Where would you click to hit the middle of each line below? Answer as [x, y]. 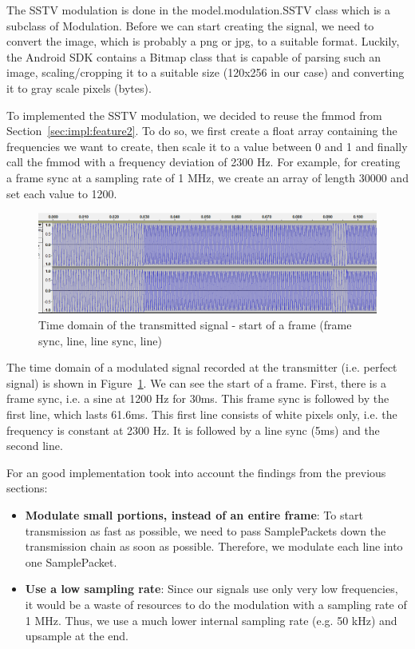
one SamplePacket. [71, 561]
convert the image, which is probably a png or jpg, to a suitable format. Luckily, [203, 41]
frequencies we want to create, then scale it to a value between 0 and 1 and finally [207, 146]
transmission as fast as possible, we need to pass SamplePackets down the [206, 530]
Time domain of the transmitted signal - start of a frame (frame [195, 324]
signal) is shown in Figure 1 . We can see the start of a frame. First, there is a [196, 382]
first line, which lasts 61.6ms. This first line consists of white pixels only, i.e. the [202, 414]
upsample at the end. [77, 636]
